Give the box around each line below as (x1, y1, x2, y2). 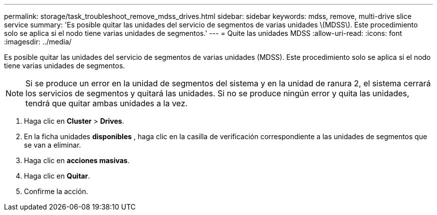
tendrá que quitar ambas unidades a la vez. (25, 98, 188, 108)
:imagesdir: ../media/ (4, 37, 72, 46)
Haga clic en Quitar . (24, 172, 90, 180)
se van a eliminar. (24, 141, 81, 149)
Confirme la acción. (24, 187, 88, 196)
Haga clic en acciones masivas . (24, 156, 130, 165)
